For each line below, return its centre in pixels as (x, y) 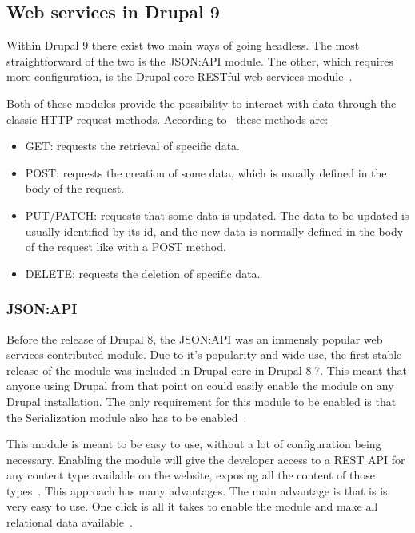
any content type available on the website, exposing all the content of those (191, 475)
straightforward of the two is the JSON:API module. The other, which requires (200, 60)
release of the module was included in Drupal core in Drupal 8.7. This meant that (207, 370)
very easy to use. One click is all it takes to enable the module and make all (192, 506)
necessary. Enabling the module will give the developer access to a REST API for (206, 459)
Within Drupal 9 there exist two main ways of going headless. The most (183, 45)
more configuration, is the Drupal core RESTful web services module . (180, 76)
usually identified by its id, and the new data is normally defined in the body (214, 231)
